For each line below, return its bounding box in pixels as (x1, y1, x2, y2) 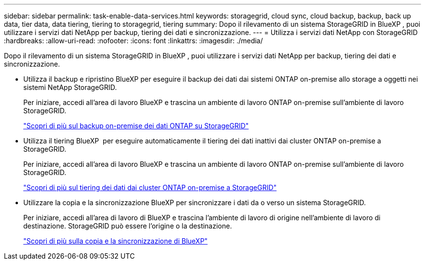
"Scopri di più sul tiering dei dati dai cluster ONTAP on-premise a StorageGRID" (23, 183, 277, 192)
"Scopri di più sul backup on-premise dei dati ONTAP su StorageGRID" (23, 122, 249, 130)
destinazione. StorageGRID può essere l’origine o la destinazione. (23, 222, 232, 230)
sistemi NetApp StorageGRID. (23, 83, 117, 91)
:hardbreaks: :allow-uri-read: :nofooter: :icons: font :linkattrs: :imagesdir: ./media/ (4, 36, 263, 45)
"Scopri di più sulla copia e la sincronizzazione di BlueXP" (23, 237, 208, 245)
